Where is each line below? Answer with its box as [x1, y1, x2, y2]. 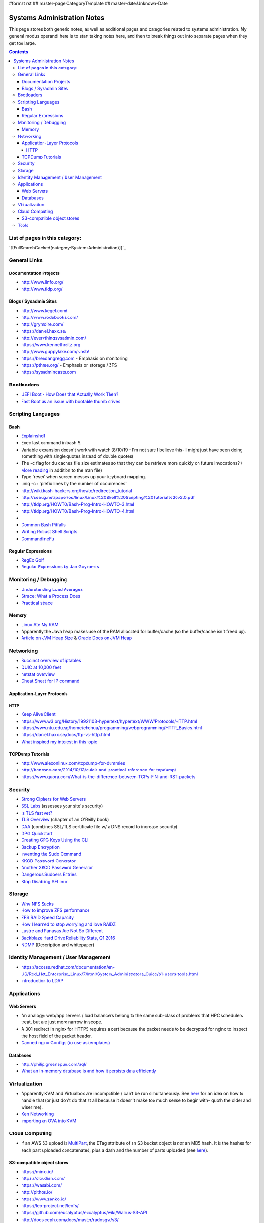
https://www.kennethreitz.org [21, 341, 81, 347]
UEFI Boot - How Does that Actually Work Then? [21, 391, 119, 397]
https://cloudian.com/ [21, 1176, 65, 1181]
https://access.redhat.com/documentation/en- [21, 964, 115, 970]
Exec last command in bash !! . [21, 440, 82, 446]
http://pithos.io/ [21, 1189, 53, 1195]
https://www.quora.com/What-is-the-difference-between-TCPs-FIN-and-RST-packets [21, 773, 196, 780]
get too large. [9, 40, 36, 46]
